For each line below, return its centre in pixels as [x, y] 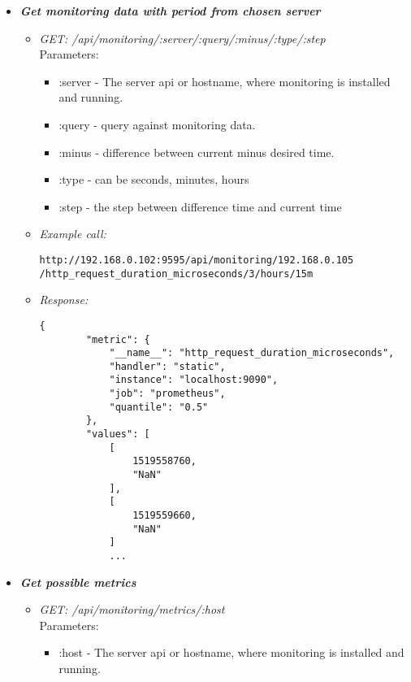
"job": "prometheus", [167, 394]
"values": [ [118, 434]
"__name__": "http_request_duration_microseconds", [252, 353]
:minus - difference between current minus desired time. [197, 152]
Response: [64, 300]
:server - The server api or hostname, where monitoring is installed [225, 81]
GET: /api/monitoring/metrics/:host [132, 609]
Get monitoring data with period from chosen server [170, 11]
